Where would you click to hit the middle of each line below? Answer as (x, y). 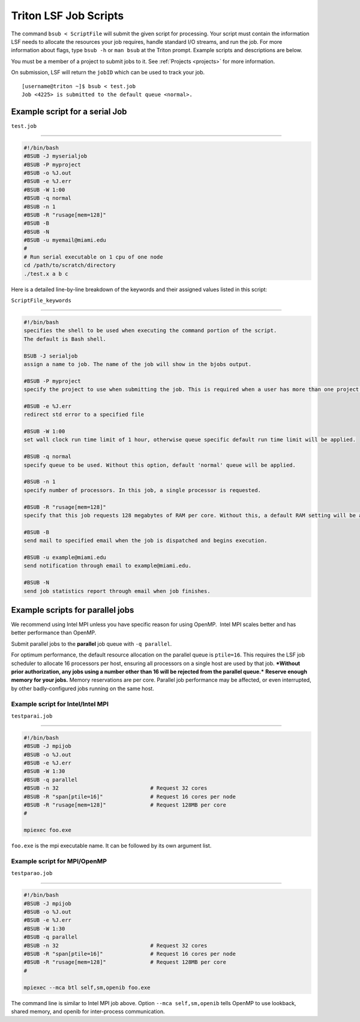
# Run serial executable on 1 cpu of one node (93, 257)
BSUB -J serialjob (51, 356)
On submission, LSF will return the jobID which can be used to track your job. (108, 73)
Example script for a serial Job (69, 111)
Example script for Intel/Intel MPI (60, 704)
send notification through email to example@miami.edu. (108, 566)
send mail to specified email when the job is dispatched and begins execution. (145, 541)
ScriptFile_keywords (41, 301)
